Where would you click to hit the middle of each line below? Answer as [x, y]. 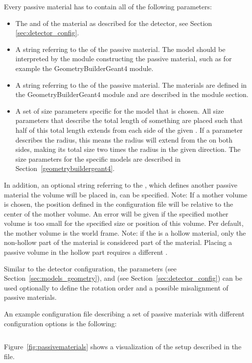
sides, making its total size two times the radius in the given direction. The [128, 149]
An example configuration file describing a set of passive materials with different [124, 314]
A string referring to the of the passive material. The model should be [120, 49]
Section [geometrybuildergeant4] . [65, 168]
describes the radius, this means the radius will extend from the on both [124, 139]
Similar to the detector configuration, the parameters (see [90, 268]
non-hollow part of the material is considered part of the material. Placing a [118, 242]
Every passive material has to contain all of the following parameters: [108, 6]
